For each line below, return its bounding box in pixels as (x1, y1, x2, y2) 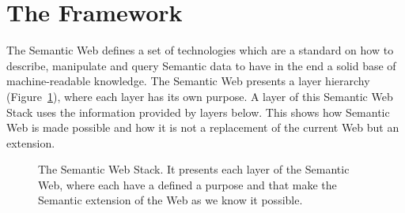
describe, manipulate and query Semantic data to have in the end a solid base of (6, 57, 396, 73)
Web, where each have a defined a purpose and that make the (38, 176, 337, 192)
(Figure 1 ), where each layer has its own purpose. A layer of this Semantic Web (6, 88, 393, 104)
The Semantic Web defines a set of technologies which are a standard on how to (6, 42, 394, 58)
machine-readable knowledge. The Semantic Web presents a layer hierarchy (6, 73, 370, 89)
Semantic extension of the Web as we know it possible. (38, 192, 303, 208)
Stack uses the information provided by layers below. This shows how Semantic (6, 103, 390, 120)
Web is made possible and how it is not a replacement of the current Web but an (6, 119, 399, 136)
